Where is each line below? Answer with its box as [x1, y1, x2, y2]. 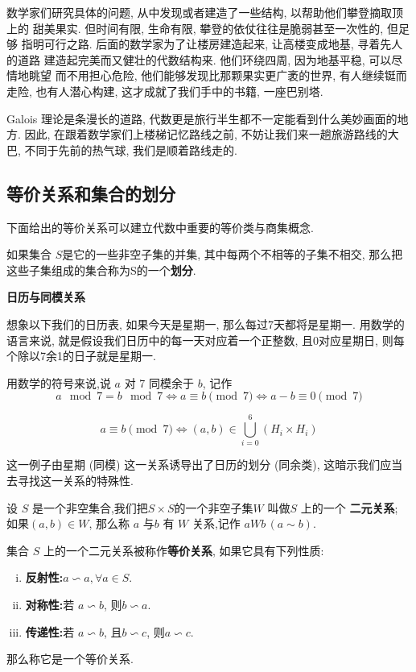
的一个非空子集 [174, 499, 253, 516]
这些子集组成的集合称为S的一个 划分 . [6, 261, 196, 278]
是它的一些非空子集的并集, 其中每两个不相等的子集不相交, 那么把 [62, 246, 403, 263]
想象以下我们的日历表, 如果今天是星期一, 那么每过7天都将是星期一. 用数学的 [6, 315, 405, 332]
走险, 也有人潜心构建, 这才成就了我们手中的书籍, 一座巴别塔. [6, 82, 323, 99]
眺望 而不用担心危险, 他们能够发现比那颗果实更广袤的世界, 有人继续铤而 [28, 67, 407, 84]
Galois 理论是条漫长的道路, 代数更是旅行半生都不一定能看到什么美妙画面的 [6, 110, 397, 127]
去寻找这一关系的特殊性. [6, 472, 134, 489]
